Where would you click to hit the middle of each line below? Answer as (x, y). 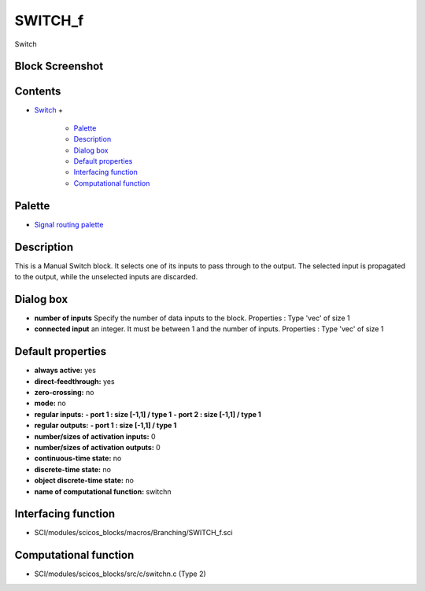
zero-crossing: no (64, 392)
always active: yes (65, 371)
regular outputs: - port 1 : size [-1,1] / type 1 (105, 426)
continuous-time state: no (78, 458)
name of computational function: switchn (103, 491)
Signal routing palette (69, 224)
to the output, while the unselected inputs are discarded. (106, 277)
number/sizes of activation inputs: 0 (95, 436)
